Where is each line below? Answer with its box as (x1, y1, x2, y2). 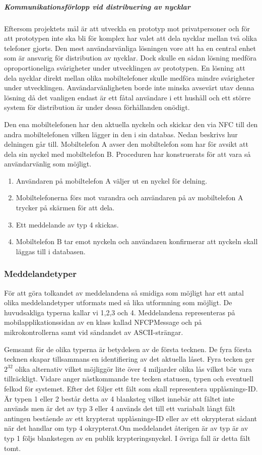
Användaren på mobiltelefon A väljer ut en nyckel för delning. (16, 175, 208, 186)
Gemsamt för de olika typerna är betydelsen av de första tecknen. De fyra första (4, 344, 252, 354)
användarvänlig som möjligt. (4, 158, 92, 169)
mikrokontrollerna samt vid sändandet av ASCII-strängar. (4, 327, 183, 337)
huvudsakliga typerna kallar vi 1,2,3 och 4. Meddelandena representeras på (4, 307, 235, 317)
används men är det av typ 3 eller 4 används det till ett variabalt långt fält (4, 403, 236, 414)
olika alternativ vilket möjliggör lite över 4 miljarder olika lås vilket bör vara (15, 363, 252, 374)
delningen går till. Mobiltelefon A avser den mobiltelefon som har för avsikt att (4, 139, 248, 149)
